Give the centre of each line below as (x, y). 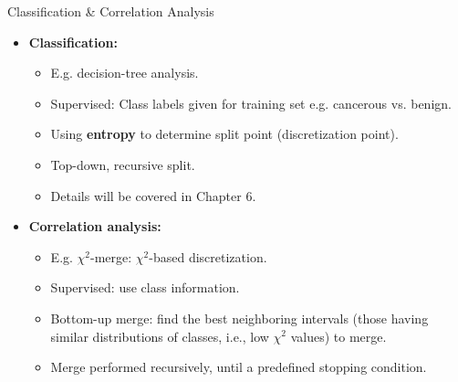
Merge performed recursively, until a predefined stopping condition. (239, 367)
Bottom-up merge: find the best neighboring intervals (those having (239, 318)
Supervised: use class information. (145, 287)
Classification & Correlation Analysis (111, 11)
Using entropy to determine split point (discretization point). (224, 134)
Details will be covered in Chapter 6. (153, 195)
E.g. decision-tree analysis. (125, 73)
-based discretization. (208, 256)
